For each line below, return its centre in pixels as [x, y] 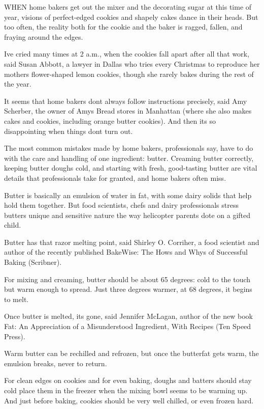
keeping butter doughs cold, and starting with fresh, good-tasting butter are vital [131, 168]
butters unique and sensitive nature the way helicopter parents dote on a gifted [127, 215]
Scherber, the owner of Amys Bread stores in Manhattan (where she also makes [128, 111]
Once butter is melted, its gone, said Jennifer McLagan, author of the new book [128, 316]
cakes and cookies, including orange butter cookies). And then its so [110, 120]
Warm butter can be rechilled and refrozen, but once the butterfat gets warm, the [131, 353]
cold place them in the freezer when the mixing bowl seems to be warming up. [126, 390]
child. [13, 225]
